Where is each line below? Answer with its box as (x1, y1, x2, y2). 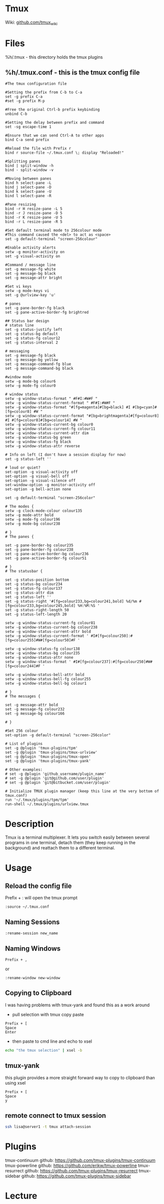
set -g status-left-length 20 (5, 612, 67, 617)
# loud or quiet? (5, 465, 41, 470)
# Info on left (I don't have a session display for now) (5, 452, 126, 458)
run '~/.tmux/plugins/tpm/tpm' (5, 797, 69, 803)
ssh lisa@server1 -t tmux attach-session (5, 1125, 91, 1130)
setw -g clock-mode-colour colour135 (5, 508, 82, 513)
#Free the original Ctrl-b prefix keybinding (5, 107, 100, 112)
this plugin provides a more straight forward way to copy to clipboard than (5, 1074, 155, 1080)
